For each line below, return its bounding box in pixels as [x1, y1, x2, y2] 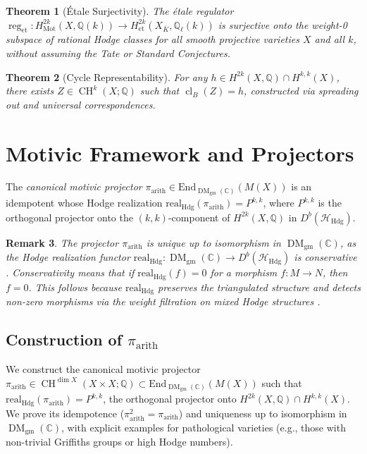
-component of [168, 209, 230, 224]
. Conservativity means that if [6, 265, 135, 280]
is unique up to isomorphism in [146, 235, 281, 250]
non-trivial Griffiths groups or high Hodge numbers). [6, 434, 233, 449]
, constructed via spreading [244, 83, 359, 98]
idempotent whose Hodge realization [6, 195, 163, 210]
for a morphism [210, 265, 278, 280]
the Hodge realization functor [6, 250, 130, 264]
